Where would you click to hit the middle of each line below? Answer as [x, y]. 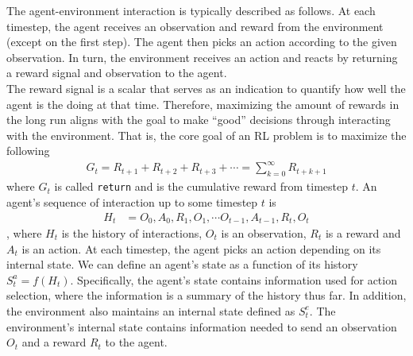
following [28, 151]
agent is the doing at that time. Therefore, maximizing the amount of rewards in [203, 104]
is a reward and [363, 233]
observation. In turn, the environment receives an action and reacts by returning [202, 57]
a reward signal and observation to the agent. [117, 73]
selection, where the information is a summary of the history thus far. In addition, [206, 295]
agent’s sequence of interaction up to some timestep [132, 201]
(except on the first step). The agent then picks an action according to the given [202, 42]
